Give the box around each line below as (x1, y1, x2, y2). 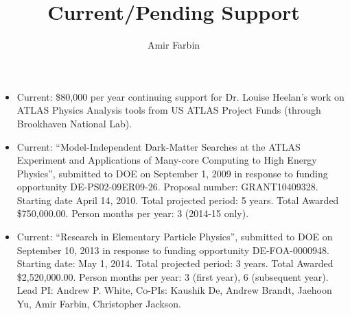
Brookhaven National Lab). (16, 116, 132, 130)
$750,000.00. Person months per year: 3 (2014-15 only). (16, 206, 249, 220)
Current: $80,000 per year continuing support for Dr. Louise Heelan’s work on (16, 89, 345, 103)
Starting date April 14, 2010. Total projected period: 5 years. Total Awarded (16, 192, 339, 207)
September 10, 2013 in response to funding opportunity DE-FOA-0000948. (16, 242, 329, 257)
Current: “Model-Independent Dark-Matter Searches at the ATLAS (16, 139, 301, 153)
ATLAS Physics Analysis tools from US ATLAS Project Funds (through (16, 103, 321, 117)
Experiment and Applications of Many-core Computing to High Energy (16, 153, 317, 167)
